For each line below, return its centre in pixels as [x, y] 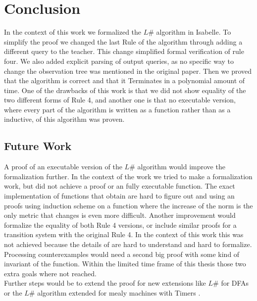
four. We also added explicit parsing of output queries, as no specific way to [119, 61]
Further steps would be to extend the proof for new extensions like [105, 283]
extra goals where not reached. [50, 273]
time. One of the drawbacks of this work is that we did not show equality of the [125, 90]
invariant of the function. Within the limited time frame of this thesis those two [125, 264]
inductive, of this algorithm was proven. [64, 119]
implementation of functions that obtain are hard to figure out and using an [119, 196]
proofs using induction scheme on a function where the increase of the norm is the [128, 205]
